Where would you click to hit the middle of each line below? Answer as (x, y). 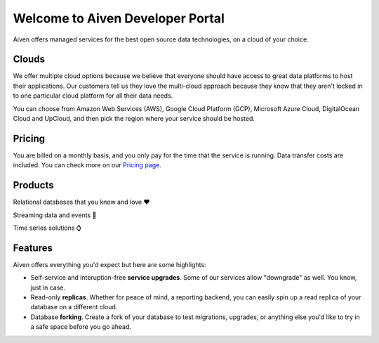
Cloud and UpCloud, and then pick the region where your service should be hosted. (134, 119)
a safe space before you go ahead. (81, 327)
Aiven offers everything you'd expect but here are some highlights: (109, 264)
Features (33, 248)
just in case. (48, 287)
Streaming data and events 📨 (55, 215)
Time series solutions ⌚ (47, 228)
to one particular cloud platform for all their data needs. (93, 96)
